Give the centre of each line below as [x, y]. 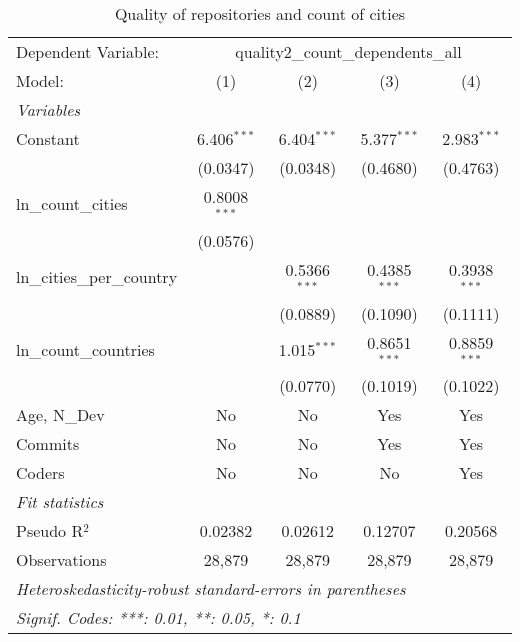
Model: [40, 80]
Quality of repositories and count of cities [260, 13]
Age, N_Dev [60, 415]
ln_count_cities [72, 204]
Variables [48, 109]
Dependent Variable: [87, 51]
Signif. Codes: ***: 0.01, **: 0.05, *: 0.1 [158, 618]
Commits [48, 444]
